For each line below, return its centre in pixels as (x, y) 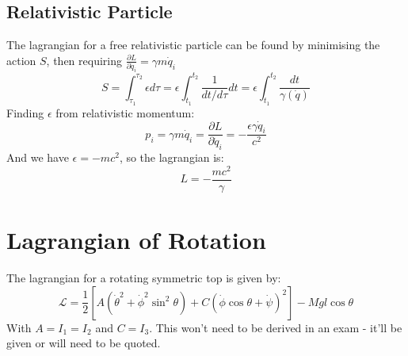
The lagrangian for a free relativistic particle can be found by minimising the (193, 45)
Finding (25, 112)
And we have (38, 157)
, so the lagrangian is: (172, 157)
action (21, 60)
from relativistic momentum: (125, 112)
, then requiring (84, 60)
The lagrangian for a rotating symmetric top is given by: (144, 278)
